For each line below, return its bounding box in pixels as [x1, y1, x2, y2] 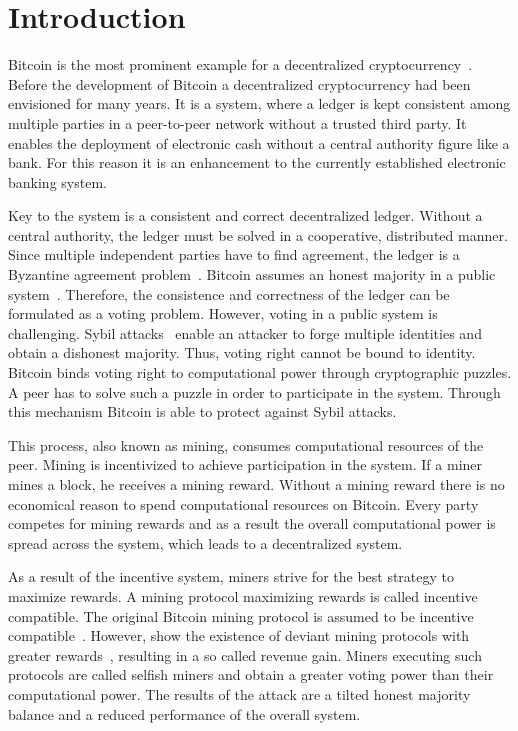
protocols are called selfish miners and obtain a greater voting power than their [8, 664, 494, 685]
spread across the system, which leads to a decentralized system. [8, 532, 403, 553]
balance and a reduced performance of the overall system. [8, 703, 361, 724]
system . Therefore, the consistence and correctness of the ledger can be [8, 283, 450, 304]
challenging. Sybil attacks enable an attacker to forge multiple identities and [8, 322, 482, 343]
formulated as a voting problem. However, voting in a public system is [8, 303, 438, 324]
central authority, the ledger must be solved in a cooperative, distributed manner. [8, 224, 508, 245]
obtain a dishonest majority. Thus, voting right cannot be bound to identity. [8, 342, 476, 363]
